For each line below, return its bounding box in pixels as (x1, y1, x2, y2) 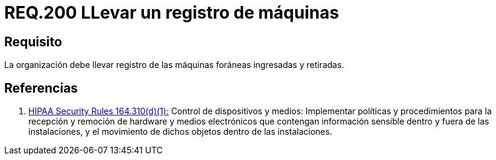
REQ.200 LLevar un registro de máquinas (4, 2, 339, 23)
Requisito (4, 34, 62, 49)
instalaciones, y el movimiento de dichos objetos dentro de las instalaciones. (28, 126, 333, 137)
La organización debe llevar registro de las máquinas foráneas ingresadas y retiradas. (4, 60, 344, 70)
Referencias (4, 80, 78, 96)
